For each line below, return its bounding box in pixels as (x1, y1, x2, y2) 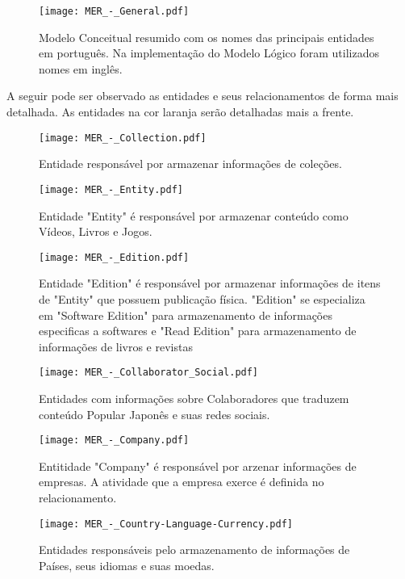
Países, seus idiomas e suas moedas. (39, 556, 215, 573)
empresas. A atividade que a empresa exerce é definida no (39, 473, 324, 490)
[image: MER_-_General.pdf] (39, 6, 190, 17)
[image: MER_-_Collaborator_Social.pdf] (39, 367, 259, 379)
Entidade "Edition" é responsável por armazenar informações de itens (39, 275, 381, 292)
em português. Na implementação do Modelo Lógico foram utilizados (39, 44, 379, 61)
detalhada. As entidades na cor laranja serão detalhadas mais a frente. (6, 103, 354, 120)
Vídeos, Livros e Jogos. (39, 223, 152, 240)
